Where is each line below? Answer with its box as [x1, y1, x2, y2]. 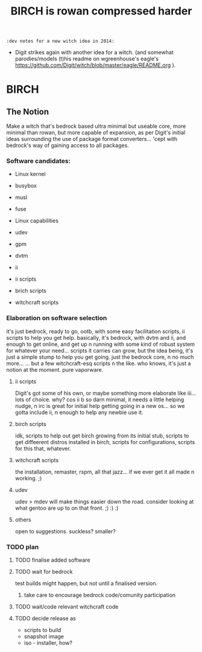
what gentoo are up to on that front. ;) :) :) [14, 504, 119, 512]
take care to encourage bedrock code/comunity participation [24, 592, 176, 599]
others [14, 516, 31, 523]
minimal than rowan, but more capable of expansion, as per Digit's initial [6, 129, 186, 136]
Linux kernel [14, 171, 46, 178]
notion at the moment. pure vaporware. [6, 366, 104, 373]
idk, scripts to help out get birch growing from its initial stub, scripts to [14, 432, 189, 439]
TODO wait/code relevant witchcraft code [14, 603, 119, 610]
